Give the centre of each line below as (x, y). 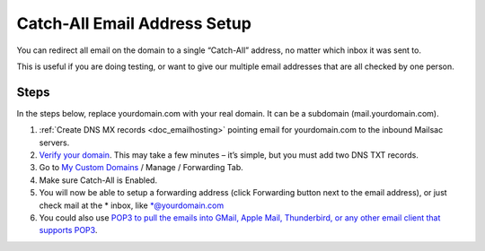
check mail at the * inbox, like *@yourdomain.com (132, 205)
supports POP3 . (68, 230)
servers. (54, 143)
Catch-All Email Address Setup (134, 23)
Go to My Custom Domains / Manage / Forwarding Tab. (141, 168)
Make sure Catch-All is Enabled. (98, 180)
